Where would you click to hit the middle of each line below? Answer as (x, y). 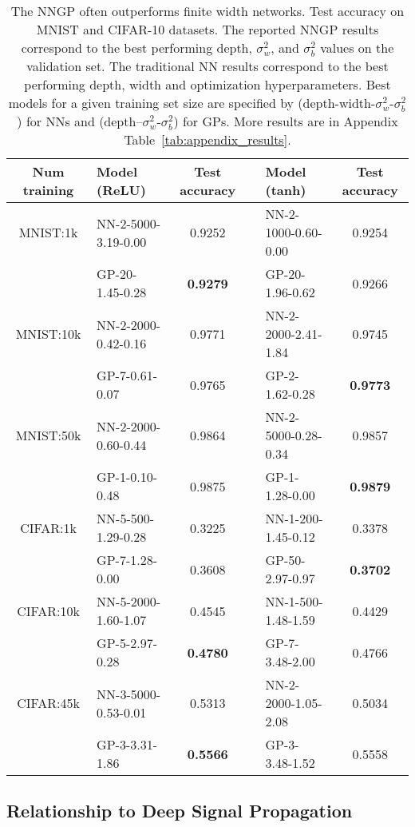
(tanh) (286, 190)
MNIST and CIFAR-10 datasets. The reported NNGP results (207, 29)
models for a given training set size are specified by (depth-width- (192, 103)
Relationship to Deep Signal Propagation (180, 811)
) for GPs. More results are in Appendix (286, 121)
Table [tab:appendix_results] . (207, 139)
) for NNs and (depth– (80, 121)
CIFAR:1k (48, 527)
